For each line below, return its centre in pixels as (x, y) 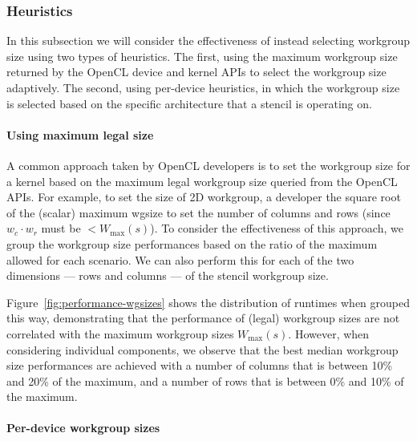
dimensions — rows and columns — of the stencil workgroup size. (168, 275)
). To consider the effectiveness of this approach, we (277, 228)
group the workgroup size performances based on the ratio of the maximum (192, 243)
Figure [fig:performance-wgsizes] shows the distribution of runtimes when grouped (208, 302)
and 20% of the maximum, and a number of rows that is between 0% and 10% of (205, 380)
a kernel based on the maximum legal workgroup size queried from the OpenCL (202, 181)
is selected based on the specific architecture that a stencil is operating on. (189, 103)
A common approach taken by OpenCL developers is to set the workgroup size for (208, 165)
